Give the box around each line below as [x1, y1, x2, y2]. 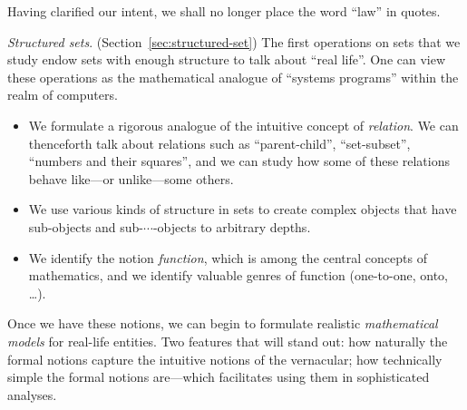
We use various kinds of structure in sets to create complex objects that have [28, 200, 457, 219]
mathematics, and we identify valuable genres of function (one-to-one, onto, [28, 266, 448, 285]
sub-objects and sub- [28, 217, 144, 236]
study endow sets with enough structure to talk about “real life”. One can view [7, 50, 446, 69]
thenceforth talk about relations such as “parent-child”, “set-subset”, [28, 133, 411, 152]
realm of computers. [7, 85, 118, 104]
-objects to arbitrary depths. [152, 217, 311, 236]
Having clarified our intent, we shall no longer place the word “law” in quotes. [7, 2, 441, 20]
